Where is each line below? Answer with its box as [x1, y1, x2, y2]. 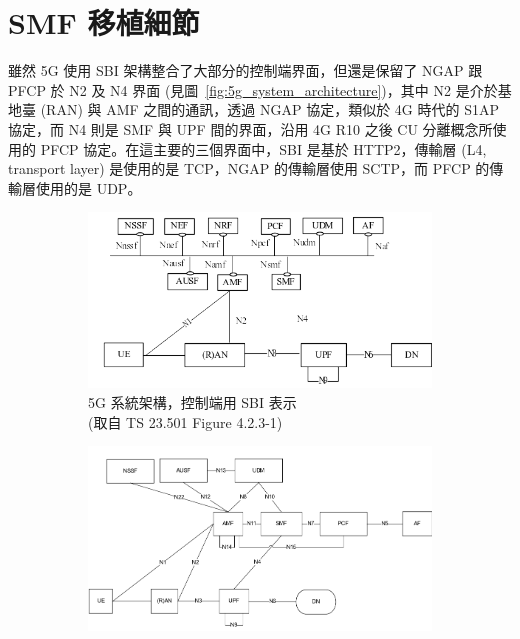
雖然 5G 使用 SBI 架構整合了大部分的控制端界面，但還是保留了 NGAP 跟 [8, 60, 483, 81]
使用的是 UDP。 [35, 177, 142, 198]
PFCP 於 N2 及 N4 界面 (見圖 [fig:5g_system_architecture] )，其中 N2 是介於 [8, 79, 498, 100]
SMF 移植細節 [8, 2, 200, 43]
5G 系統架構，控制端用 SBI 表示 [88, 391, 297, 412]
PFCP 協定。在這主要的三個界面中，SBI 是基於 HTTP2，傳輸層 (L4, [40, 138, 487, 159]
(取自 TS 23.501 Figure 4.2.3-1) [88, 411, 283, 432]
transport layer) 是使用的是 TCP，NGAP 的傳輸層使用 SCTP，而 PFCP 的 [8, 158, 490, 179]
